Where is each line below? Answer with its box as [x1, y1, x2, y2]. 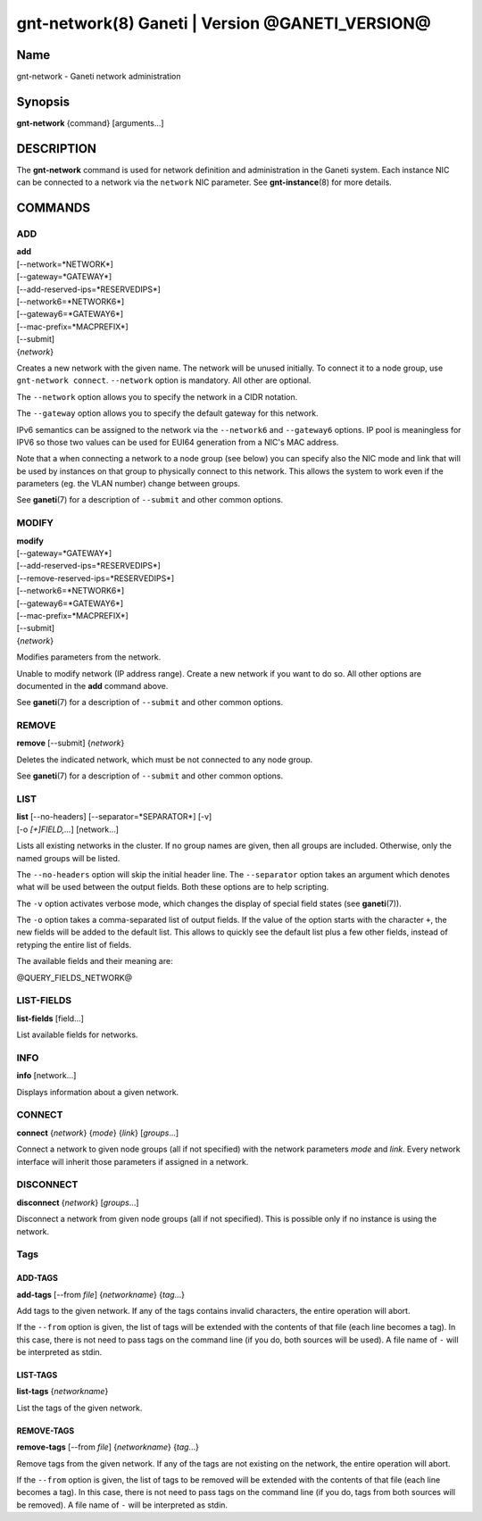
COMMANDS [16, 201, 91, 216]
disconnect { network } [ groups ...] [16, 1197, 139, 1208]
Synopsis [16, 94, 71, 109]
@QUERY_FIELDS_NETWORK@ [16, 972, 133, 983]
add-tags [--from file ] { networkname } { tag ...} [16, 1289, 185, 1300]
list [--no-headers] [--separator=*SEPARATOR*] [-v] [16, 811, 212, 822]
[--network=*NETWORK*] [16, 259, 113, 270]
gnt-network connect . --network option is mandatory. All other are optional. [16, 375, 312, 386]
